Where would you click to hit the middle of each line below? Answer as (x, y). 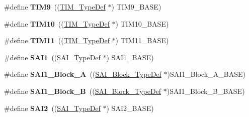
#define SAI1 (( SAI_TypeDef (52, 57)
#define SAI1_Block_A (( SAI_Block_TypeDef (83, 74)
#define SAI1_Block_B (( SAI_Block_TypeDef (83, 91)
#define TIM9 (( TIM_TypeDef (55, 7)
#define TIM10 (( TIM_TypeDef (57, 23)
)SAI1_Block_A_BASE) (206, 74)
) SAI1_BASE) (130, 57)
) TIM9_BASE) (136, 7)
